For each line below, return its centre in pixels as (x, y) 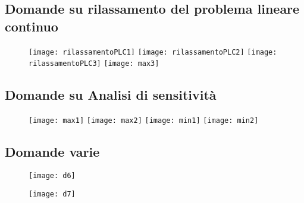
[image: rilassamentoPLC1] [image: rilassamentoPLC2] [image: (153, 52)
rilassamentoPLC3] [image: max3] (94, 64)
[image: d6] (52, 175)
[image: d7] (52, 194)
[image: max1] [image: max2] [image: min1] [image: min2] (144, 121)
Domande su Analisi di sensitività (111, 95)
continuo (32, 26)
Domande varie (52, 152)
